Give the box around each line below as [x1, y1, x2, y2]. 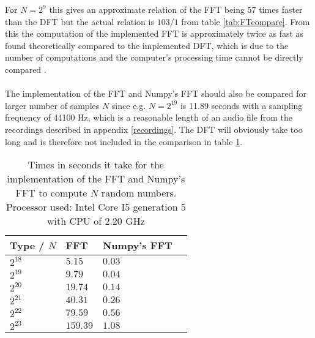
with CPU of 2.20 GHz [46, 214, 145, 228]
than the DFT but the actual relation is [5, 15, 154, 28]
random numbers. [101, 186, 177, 200]
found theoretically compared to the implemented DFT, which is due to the [5, 39, 289, 51]
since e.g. [111, 99, 146, 111]
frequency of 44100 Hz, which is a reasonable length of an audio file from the [5, 111, 293, 124]
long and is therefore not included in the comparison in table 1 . [5, 135, 243, 148]
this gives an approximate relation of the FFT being [49, 3, 245, 15]
